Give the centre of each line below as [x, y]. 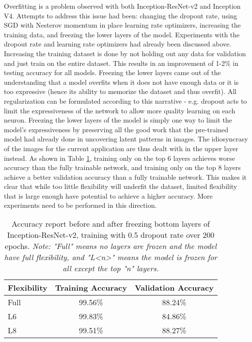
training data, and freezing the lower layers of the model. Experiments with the [122, 34]
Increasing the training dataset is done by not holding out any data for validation [125, 53]
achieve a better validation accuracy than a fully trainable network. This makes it [125, 177]
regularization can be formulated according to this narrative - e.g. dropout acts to [126, 101]
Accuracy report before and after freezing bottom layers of [111, 224]
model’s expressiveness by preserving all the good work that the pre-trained [116, 129]
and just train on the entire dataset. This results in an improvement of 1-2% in [121, 63]
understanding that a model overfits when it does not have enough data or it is [121, 82]
